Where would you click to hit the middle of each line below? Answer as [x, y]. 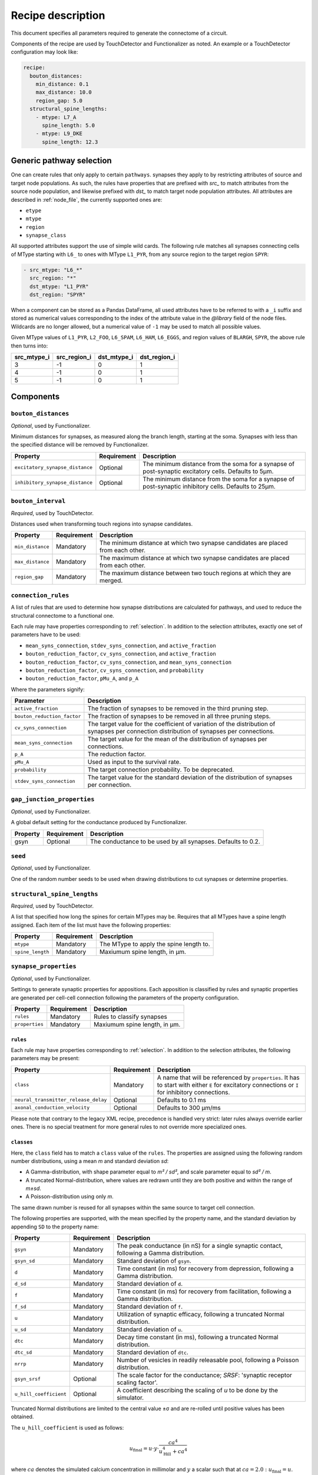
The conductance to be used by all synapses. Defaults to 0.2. [175, 841]
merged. [111, 581]
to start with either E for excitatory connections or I [228, 1084]
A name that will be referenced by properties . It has [228, 1077]
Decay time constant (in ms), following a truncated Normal [198, 1338]
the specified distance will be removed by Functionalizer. [80, 445]
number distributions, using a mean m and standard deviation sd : [90, 1161]
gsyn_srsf [28, 1379]
